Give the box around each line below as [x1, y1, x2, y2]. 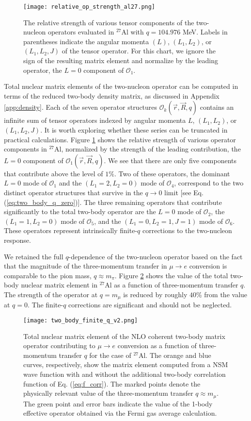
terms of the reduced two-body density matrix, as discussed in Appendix [4, 90, 220, 101]
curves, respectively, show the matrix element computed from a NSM [23, 359, 228, 370]
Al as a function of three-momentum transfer [105, 280, 238, 290]
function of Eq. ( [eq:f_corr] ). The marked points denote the [23, 378, 201, 388]
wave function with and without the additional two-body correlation [23, 369, 226, 379]
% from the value [196, 289, 248, 299]
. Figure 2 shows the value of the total [114, 270, 228, 280]
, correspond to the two [174, 178, 244, 188]
